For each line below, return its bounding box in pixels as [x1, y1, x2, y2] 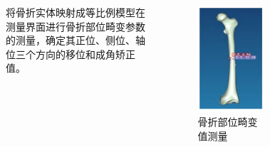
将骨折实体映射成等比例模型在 [6, 5, 145, 19]
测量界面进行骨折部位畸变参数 [6, 18, 145, 33]
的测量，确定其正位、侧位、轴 [6, 33, 145, 48]
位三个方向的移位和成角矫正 [6, 46, 135, 61]
